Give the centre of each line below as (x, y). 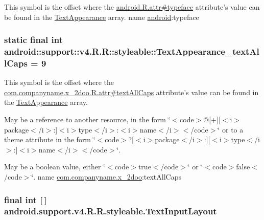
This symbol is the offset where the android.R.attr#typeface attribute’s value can (132, 7)
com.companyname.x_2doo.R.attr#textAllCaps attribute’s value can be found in (131, 92)
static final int (34, 40)
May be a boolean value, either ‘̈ (55, 167)
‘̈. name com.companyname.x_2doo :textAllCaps (106, 177)
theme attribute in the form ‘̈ (50, 139)
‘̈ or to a (231, 129)
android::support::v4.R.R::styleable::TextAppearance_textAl (132, 51)
